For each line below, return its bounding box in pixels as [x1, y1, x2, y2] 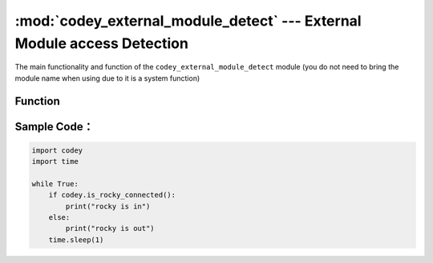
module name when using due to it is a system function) [14, 73, 200, 83]
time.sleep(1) [48, 235, 104, 244]
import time [31, 157, 79, 166]
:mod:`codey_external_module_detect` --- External [14, 12, 362, 30]
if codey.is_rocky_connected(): [48, 190, 176, 200]
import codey [31, 145, 83, 155]
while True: [31, 179, 79, 188]
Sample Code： [14, 120, 94, 133]
